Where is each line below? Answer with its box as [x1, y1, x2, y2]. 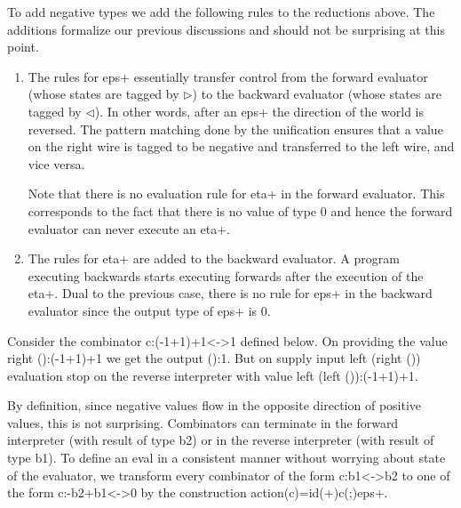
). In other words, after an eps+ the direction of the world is [94, 101, 424, 120]
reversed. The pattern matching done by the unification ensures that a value [28, 119, 443, 138]
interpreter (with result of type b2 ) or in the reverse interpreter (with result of [7, 431, 434, 449]
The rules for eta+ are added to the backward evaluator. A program [28, 249, 400, 268]
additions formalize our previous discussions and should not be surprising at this [7, 20, 445, 38]
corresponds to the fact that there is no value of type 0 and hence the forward [28, 201, 453, 220]
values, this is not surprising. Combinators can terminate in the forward [7, 413, 399, 431]
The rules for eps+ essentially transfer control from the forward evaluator [28, 67, 428, 85]
